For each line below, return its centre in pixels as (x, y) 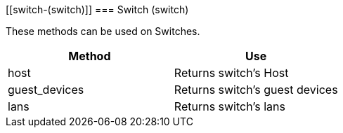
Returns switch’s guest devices (256, 90)
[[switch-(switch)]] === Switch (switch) (97, 9)
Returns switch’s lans (229, 106)
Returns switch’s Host (231, 73)
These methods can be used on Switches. (103, 31)
